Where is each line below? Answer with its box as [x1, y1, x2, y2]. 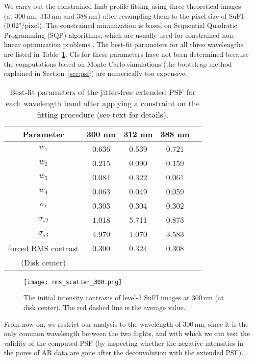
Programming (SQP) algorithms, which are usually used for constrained [4, 29, 220, 40]
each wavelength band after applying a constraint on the [5, 97, 200, 109]
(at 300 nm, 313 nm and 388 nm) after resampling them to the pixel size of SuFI [4, 10, 244, 21]
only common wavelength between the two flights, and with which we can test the [4, 328, 250, 338]
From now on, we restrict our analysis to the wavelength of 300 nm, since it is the [4, 318, 249, 329]
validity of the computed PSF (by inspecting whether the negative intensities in [4, 337, 243, 348]
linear [4, 39, 21, 49]
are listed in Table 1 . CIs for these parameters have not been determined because [4, 48, 249, 59]
